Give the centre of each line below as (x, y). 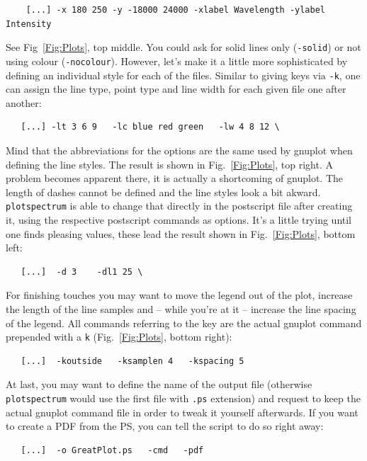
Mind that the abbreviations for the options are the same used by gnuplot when (179, 150)
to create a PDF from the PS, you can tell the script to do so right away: (165, 426)
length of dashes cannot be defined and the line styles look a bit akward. (163, 192)
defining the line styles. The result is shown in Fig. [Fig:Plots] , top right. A (169, 164)
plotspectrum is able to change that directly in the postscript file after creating (179, 206)
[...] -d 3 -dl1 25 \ (82, 272)
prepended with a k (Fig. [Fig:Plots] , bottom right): (119, 337)
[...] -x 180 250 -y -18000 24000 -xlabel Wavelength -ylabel (176, 10)
